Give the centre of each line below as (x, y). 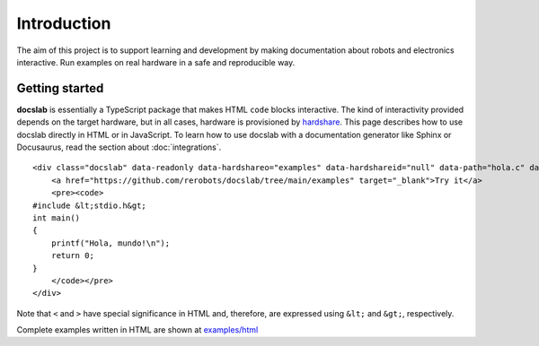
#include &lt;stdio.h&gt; (90, 205)
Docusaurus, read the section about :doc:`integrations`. (119, 147)
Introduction (64, 23)
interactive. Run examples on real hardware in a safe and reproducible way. (156, 62)
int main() (57, 218)
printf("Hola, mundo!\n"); (110, 243)
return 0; (72, 256)
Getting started (60, 88)
